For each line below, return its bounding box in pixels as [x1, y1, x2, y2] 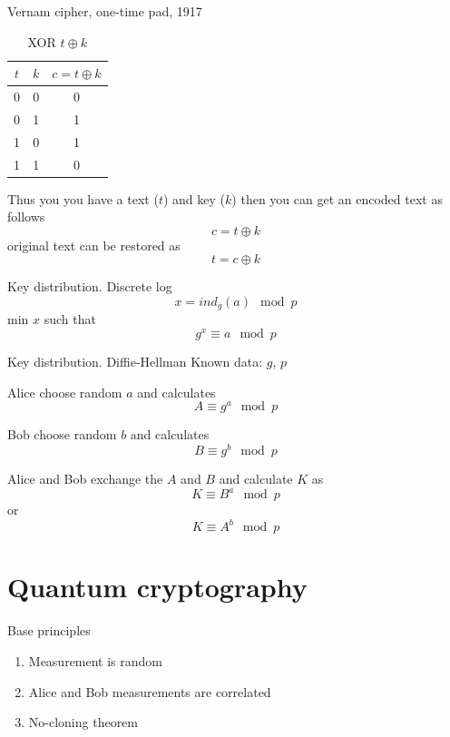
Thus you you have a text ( [7, 189, 159, 208]
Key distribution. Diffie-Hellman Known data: [7, 352, 263, 371]
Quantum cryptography [7, 568, 308, 605]
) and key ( [162, 189, 226, 208]
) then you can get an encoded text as [231, 189, 443, 208]
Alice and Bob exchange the [7, 469, 163, 488]
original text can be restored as [7, 235, 181, 254]
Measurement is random [28, 652, 163, 670]
